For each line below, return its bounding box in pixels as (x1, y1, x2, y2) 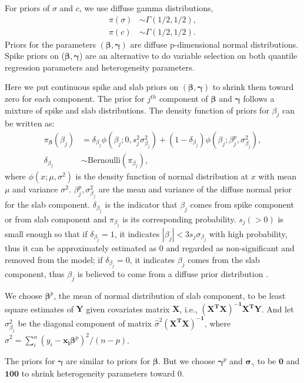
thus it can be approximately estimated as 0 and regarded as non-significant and (5, 242, 295, 254)
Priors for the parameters (5, 38, 96, 50)
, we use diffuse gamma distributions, (79, 2, 213, 14)
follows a (243, 92, 275, 105)
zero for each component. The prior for (5, 92, 145, 105)
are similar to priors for (66, 355, 151, 367)
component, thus (5, 268, 65, 280)
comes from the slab (188, 254, 260, 265)
